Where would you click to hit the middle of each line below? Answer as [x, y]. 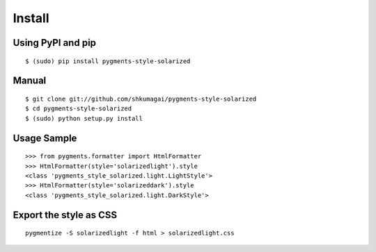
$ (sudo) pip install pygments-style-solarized [108, 61]
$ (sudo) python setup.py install [84, 118]
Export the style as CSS [65, 215]
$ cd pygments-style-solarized [79, 109]
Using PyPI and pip [55, 43]
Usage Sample [45, 138]
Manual [30, 81]
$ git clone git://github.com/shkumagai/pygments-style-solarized [141, 99]
